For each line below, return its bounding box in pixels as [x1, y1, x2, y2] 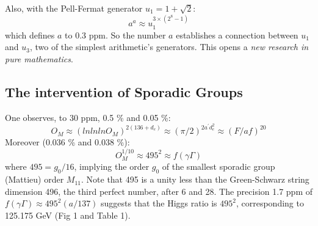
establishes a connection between [176, 28, 298, 41]
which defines [5, 28, 55, 41]
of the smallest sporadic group [162, 160, 275, 173]
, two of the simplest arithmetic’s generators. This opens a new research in [29, 40, 309, 53]
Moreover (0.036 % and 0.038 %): [5, 136, 130, 148]
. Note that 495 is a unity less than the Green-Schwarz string [81, 173, 309, 186]
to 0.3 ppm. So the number [65, 28, 166, 41]
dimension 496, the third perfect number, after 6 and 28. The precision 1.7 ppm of [5, 184, 313, 197]
